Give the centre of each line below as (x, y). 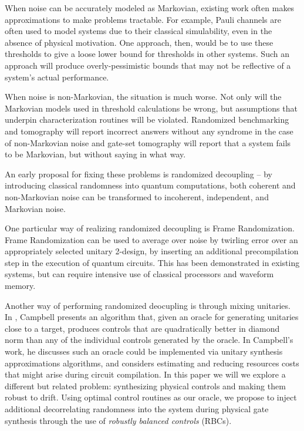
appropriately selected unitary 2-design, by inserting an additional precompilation (152, 251)
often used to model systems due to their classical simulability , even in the (139, 31)
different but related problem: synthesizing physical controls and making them (145, 385)
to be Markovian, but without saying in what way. (95, 154)
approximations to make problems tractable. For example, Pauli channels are (143, 19)
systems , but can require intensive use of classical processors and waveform (139, 274)
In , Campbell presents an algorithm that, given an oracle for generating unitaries (152, 317)
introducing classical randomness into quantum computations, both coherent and (150, 185)
